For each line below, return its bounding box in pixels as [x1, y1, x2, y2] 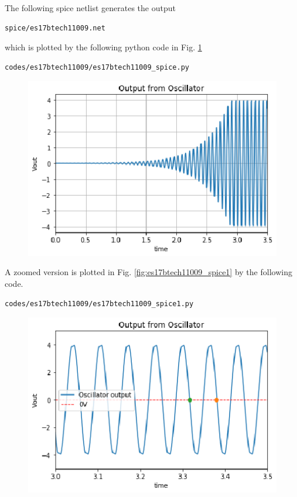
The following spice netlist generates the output [5, 2, 176, 13]
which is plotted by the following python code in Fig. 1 [5, 41, 202, 53]
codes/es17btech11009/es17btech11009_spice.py [5, 63, 189, 71]
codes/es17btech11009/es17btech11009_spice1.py [5, 299, 194, 308]
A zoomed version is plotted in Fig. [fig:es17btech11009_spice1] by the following [5, 266, 292, 278]
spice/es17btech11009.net [5, 23, 105, 32]
